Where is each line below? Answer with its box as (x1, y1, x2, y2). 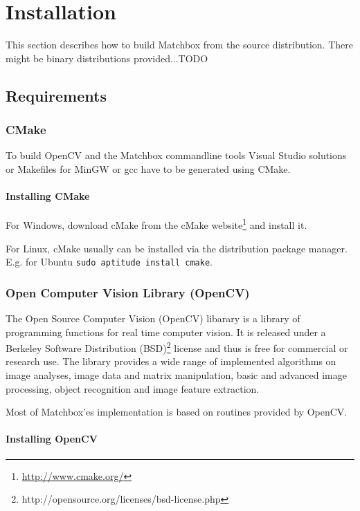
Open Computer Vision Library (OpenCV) (6, 284, 250, 301)
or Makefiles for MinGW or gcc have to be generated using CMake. (6, 161, 291, 176)
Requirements (6, 84, 107, 106)
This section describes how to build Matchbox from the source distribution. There (6, 37, 353, 52)
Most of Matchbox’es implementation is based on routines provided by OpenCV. (6, 405, 348, 419)
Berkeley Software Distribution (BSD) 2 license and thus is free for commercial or (6, 339, 348, 355)
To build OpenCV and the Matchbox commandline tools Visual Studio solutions (6, 148, 347, 162)
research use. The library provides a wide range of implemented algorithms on (6, 354, 336, 369)
